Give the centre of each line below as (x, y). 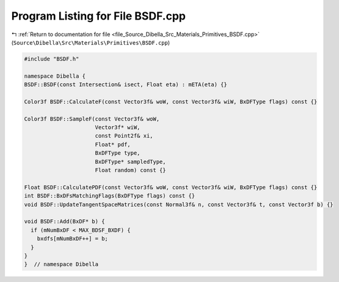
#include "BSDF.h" (52, 59)
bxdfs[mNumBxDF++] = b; (72, 239)
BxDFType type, (118, 153)
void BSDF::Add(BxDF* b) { (64, 221)
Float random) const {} (130, 170)
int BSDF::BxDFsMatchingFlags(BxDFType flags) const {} (110, 196)
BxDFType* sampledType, (130, 161)
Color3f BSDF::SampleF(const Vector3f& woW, (92, 119)
